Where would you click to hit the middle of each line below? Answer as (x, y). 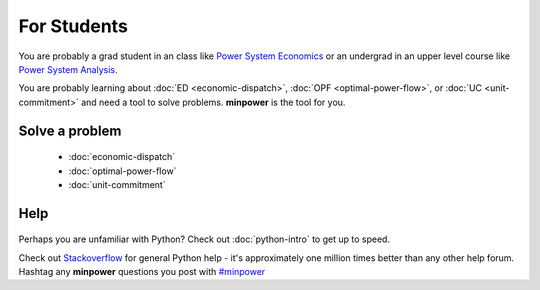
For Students (73, 26)
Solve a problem (70, 130)
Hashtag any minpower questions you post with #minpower (142, 272)
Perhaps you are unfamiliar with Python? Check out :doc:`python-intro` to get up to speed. (204, 239)
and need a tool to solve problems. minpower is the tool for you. (213, 102)
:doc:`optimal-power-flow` (122, 171)
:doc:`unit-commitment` (117, 184)
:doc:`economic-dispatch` (122, 157)
